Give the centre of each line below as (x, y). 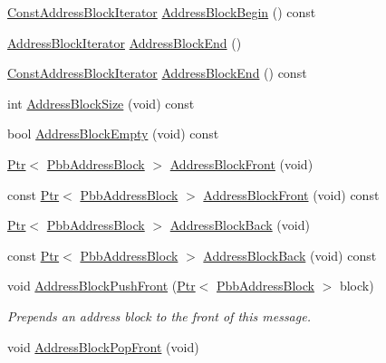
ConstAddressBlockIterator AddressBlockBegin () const (162, 12)
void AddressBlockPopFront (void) (103, 346)
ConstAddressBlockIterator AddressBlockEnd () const (157, 73)
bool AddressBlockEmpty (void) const (113, 134)
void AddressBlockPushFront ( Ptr (101, 286)
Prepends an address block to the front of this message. (159, 315)
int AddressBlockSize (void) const (101, 103)
